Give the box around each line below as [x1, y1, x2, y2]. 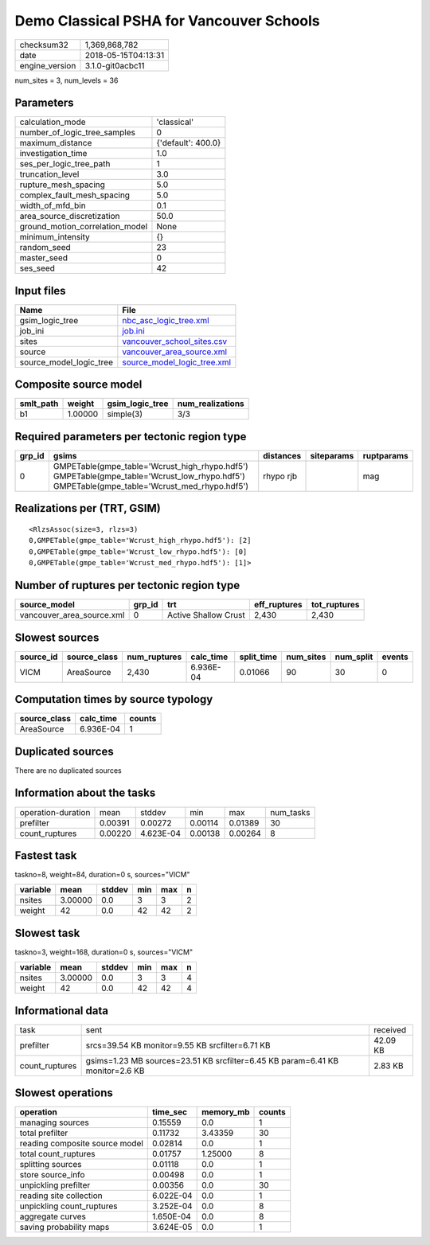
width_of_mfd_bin [19, 200, 87, 211]
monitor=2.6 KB [85, 1065, 145, 1076]
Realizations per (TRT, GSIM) [14, 502, 161, 515]
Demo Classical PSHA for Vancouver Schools [14, 12, 320, 29]
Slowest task [14, 926, 80, 939]
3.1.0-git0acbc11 [84, 60, 145, 71]
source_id [19, 651, 58, 662]
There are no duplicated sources [14, 765, 123, 775]
